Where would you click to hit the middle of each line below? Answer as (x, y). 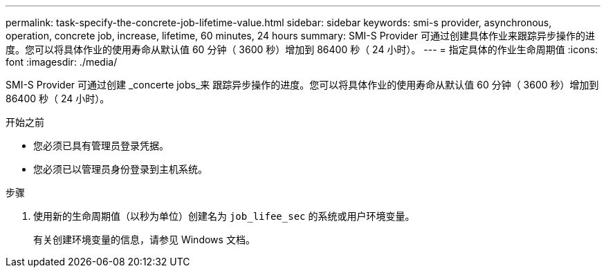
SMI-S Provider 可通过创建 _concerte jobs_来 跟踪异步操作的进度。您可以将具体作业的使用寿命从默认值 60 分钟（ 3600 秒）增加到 (302, 85)
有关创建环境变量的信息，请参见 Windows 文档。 (144, 239)
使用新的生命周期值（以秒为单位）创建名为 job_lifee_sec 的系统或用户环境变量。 (224, 216)
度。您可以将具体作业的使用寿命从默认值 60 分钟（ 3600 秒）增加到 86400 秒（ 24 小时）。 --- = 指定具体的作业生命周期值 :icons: (302, 49)
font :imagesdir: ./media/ (62, 62)
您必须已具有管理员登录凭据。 (101, 145)
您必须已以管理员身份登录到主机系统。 (120, 169)
